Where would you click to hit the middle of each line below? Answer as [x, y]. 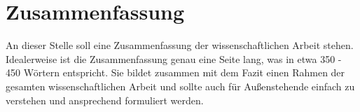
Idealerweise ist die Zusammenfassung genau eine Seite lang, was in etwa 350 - [174, 58]
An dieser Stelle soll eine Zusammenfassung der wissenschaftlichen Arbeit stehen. [180, 45]
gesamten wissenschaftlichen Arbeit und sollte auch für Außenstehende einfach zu [180, 86]
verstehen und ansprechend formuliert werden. [105, 100]
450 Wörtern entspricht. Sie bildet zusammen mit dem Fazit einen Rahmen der [175, 72]
